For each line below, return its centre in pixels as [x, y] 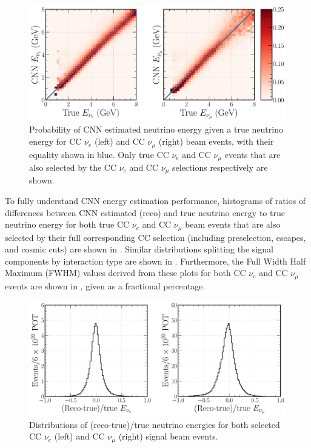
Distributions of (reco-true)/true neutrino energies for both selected [155, 424]
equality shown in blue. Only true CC [99, 154]
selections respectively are [220, 167]
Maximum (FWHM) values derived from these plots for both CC [125, 273]
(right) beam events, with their [216, 141]
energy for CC [55, 141]
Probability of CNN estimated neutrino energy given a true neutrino [156, 129]
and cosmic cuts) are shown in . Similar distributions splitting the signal [139, 249]
